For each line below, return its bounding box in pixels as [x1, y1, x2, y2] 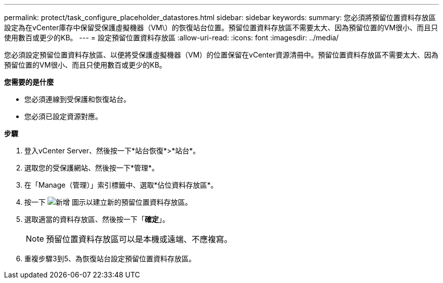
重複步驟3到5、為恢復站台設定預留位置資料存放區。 [24, 254, 196, 263]
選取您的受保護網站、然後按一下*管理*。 [24, 163, 159, 172]
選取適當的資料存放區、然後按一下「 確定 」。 [24, 215, 169, 223]
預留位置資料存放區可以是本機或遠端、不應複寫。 [46, 234, 233, 244]
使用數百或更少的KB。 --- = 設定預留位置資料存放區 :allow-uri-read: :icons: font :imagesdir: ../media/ [4, 33, 339, 42]
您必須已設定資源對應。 [24, 112, 102, 121]
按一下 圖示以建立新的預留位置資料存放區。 [24, 198, 192, 206]
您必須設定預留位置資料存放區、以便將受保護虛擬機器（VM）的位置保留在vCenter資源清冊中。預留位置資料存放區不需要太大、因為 [4, 50, 438, 59]
